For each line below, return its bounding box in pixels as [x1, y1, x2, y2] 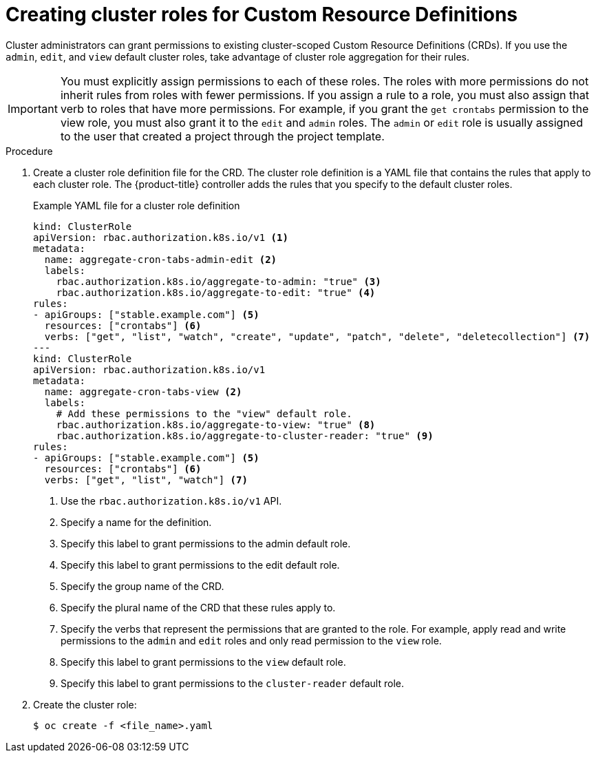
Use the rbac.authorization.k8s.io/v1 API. [61, 494, 282, 507]
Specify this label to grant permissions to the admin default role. [61, 537, 351, 549]
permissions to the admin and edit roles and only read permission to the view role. [61, 634, 442, 646]
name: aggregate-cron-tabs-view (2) [44, 386, 242, 397]
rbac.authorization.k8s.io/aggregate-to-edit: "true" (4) [56, 286, 376, 298]
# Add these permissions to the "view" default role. [56, 408, 352, 419]
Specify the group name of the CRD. [61, 580, 224, 592]
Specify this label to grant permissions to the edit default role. [61, 558, 340, 571]
